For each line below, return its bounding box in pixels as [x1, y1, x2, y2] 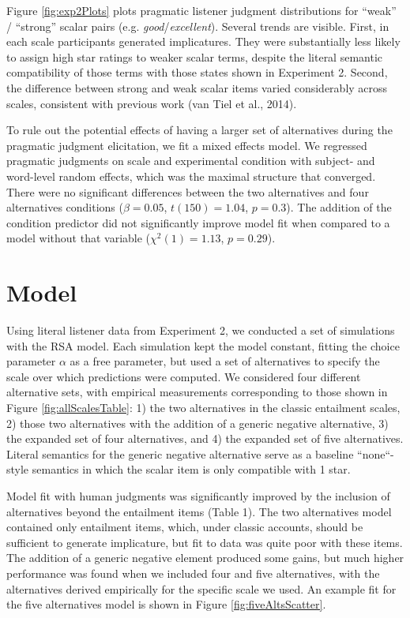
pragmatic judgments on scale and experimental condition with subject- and [6, 152, 375, 169]
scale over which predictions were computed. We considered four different [6, 368, 361, 384]
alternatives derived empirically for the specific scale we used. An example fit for [6, 580, 397, 597]
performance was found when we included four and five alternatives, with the [6, 564, 380, 581]
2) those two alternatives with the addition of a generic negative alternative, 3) [6, 414, 389, 431]
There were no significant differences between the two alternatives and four [6, 183, 369, 200]
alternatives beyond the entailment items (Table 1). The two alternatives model [6, 503, 392, 519]
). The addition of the [286, 199, 392, 215]
